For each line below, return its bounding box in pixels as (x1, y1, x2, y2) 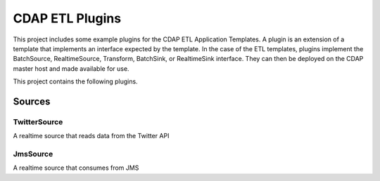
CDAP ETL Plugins (13, 11, 122, 26)
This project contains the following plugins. (13, 77, 138, 86)
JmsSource (13, 149, 53, 159)
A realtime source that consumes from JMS (13, 163, 139, 172)
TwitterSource (13, 116, 63, 126)
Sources (13, 95, 51, 107)
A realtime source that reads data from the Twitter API (13, 132, 170, 140)
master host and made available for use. (13, 64, 129, 73)
